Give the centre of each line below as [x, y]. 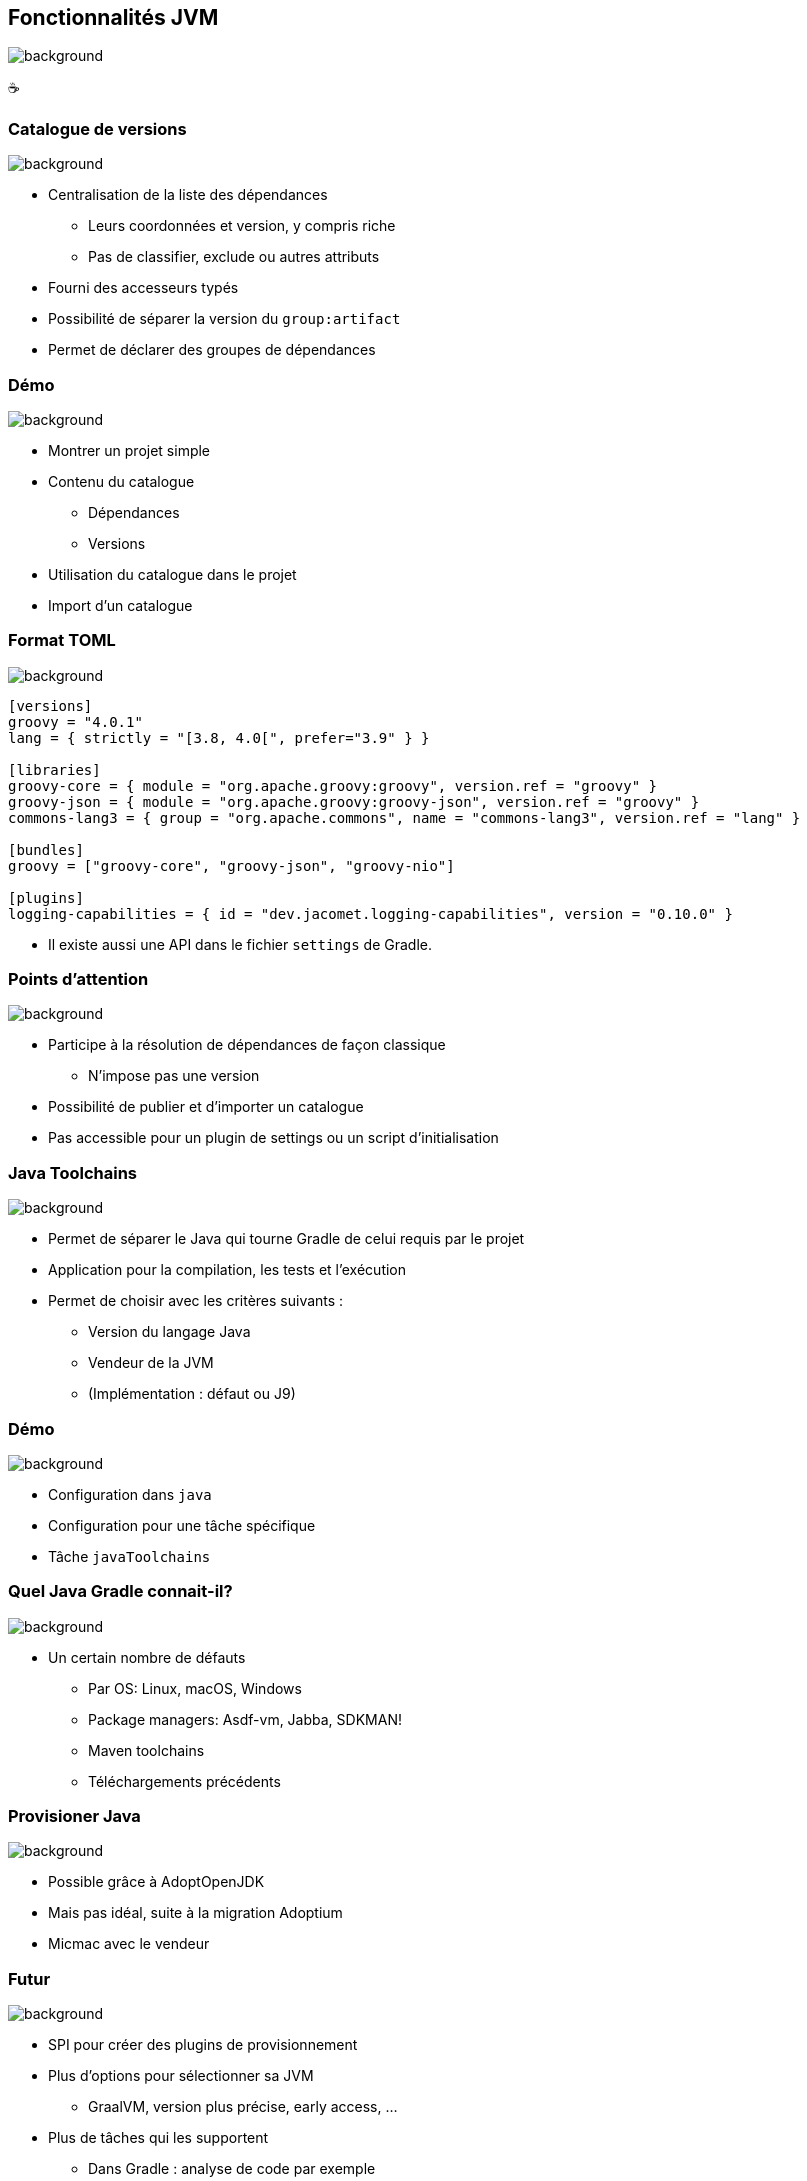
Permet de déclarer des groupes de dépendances [212, 350]
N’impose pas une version [174, 1076]
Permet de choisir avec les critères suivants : [196, 1301]
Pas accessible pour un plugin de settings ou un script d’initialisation [273, 1138]
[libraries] [54, 769]
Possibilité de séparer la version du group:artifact [224, 319]
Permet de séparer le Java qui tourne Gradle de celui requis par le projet [286, 1239]
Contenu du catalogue [121, 481]
